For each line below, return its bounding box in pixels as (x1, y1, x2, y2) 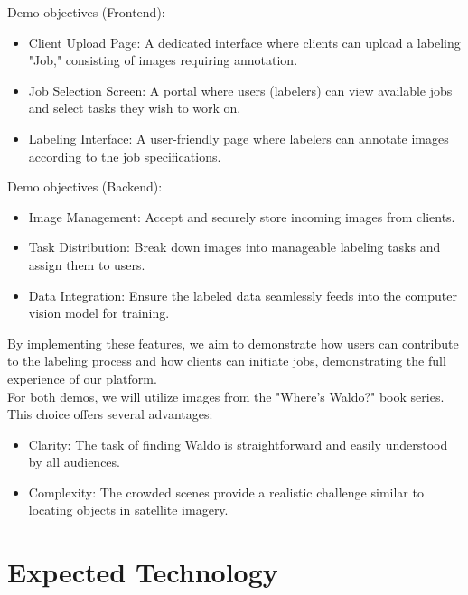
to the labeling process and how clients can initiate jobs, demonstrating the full (7, 351, 446, 370)
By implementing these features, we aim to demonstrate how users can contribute (7, 333, 459, 352)
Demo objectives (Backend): (7, 177, 163, 196)
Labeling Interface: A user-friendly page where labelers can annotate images (28, 128, 449, 147)
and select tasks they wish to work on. (28, 98, 241, 117)
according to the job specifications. (28, 146, 221, 165)
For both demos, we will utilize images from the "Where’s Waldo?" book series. (7, 386, 445, 405)
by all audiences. (28, 452, 120, 471)
